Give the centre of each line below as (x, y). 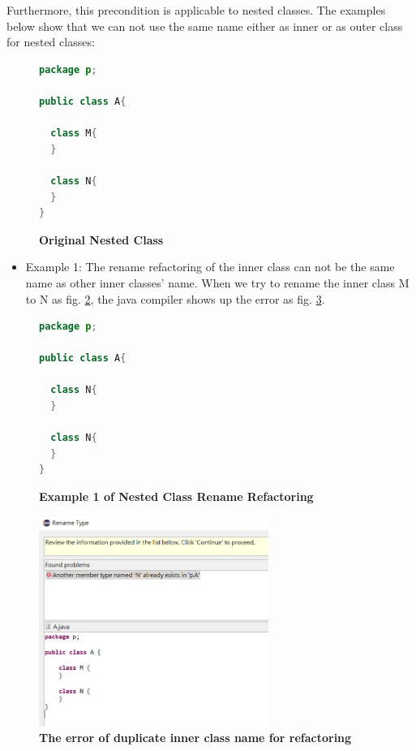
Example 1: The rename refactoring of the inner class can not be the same (210, 267)
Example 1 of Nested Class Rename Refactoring (176, 496)
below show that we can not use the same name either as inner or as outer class (205, 26)
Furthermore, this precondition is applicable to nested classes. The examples (196, 10)
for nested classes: (51, 42)
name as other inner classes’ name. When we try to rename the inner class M (217, 282)
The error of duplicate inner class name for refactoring (195, 738)
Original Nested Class (101, 239)
